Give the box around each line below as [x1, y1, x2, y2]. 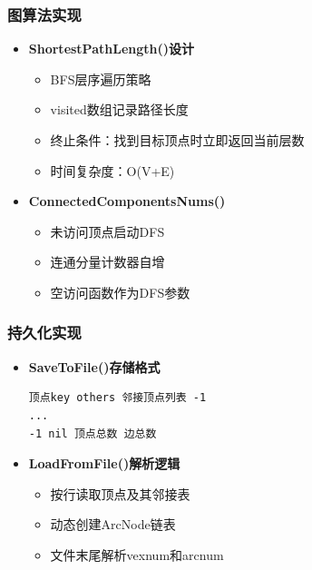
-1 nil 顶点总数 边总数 [28, 427, 157, 440]
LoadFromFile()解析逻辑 [28, 454, 180, 473]
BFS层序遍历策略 [50, 69, 151, 88]
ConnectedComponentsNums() [28, 192, 226, 211]
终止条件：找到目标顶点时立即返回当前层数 [50, 131, 305, 149]
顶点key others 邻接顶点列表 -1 [28, 391, 207, 405]
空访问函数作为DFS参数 [50, 282, 190, 301]
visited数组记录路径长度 [50, 100, 189, 119]
